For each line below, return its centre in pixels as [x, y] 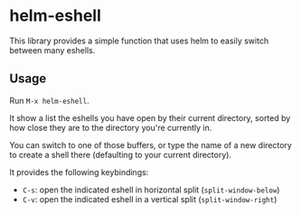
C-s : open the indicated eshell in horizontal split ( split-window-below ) [151, 190]
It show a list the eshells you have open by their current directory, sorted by [150, 117]
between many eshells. [52, 50]
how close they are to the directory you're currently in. [111, 127]
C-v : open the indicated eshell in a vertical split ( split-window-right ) [150, 199]
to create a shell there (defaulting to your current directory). [121, 154]
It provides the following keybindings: [79, 172]
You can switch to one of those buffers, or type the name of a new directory [150, 144]
